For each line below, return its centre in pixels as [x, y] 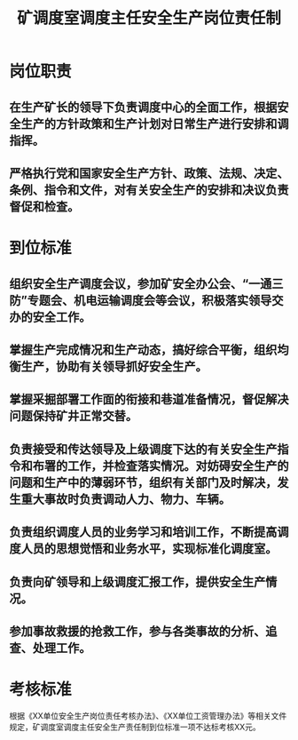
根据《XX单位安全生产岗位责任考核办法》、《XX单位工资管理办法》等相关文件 [148, 715]
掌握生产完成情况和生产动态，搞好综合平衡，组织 [143, 350]
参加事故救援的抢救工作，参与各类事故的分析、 [137, 631]
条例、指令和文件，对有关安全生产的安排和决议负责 [149, 190]
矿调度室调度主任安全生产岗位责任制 [149, 18]
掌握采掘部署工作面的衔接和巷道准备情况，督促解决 [149, 399]
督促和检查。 [44, 207]
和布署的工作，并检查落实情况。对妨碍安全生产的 [155, 466]
